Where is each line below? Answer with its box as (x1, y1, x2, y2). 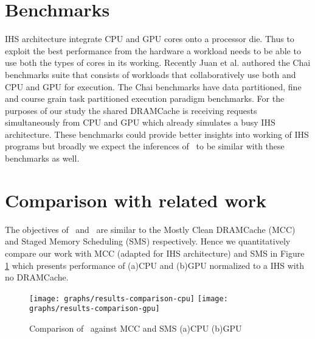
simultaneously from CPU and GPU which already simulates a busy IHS (5, 116, 275, 129)
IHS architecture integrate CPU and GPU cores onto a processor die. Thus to (5, 32, 294, 45)
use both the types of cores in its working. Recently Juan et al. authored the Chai (5, 56, 311, 69)
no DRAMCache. (5, 271, 69, 284)
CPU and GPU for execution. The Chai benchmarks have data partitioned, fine (5, 80, 302, 93)
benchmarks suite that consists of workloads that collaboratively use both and (5, 68, 296, 80)
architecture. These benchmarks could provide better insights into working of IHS (5, 127, 309, 140)
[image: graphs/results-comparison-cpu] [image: (29, 294, 228, 303)
